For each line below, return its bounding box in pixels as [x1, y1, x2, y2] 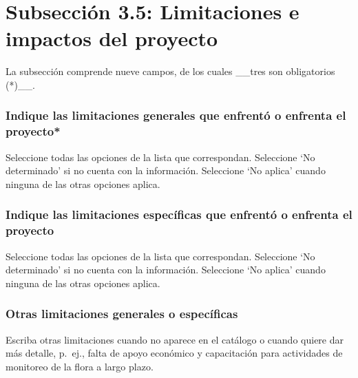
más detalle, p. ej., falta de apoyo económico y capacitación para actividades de [6, 346, 343, 360]
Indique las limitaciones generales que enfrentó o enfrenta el [6, 107, 346, 124]
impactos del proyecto [6, 24, 218, 52]
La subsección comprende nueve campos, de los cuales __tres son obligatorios [6, 64, 335, 78]
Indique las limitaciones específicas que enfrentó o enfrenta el [6, 206, 352, 223]
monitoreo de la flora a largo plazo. [6, 359, 154, 373]
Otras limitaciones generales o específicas [6, 305, 238, 322]
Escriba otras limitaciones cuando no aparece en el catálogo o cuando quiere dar [6, 332, 344, 346]
